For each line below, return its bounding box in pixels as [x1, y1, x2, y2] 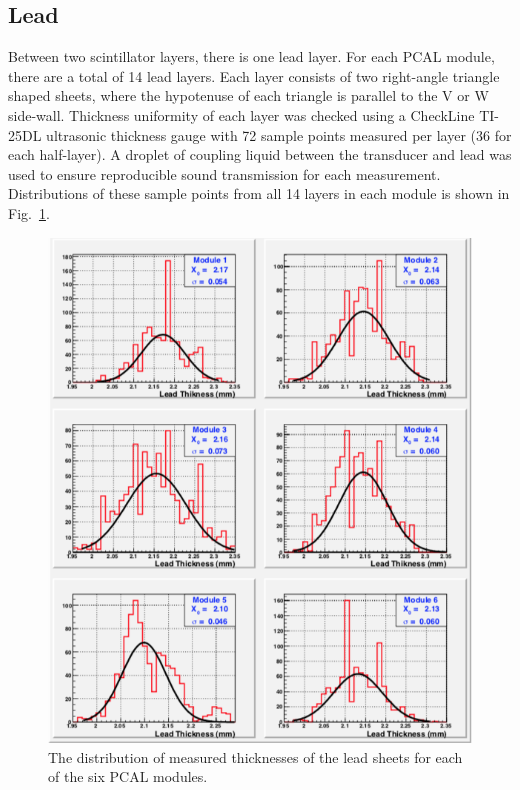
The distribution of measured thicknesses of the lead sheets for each [48, 746, 463, 767]
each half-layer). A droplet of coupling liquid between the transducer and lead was [8, 144, 512, 165]
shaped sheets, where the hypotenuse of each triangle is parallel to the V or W [8, 85, 489, 106]
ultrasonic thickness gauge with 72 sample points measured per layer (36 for [46, 124, 512, 145]
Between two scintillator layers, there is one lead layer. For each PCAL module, [8, 46, 495, 67]
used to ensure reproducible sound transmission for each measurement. [8, 163, 441, 184]
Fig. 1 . [8, 202, 50, 223]
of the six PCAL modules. [48, 766, 208, 787]
